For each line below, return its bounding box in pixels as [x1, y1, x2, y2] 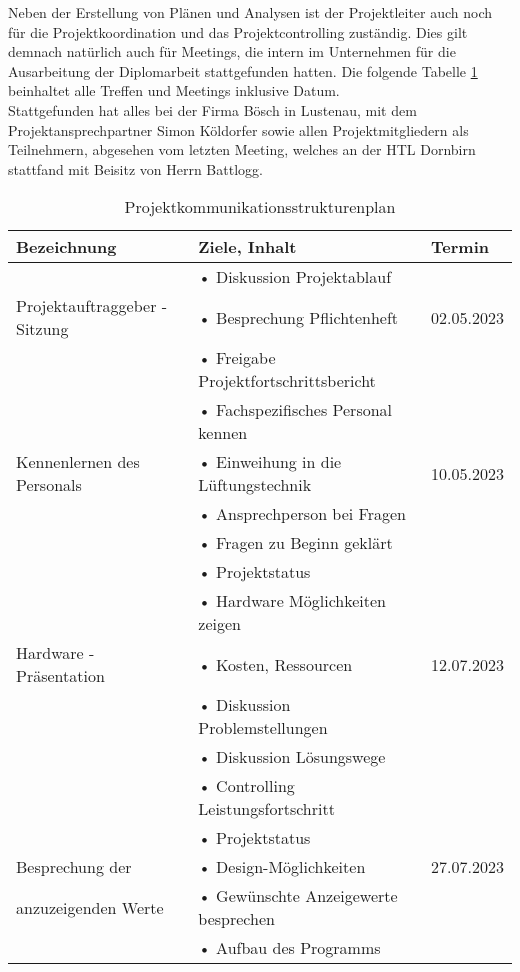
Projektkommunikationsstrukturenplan [124, 195, 396, 219]
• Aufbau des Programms [198, 936, 381, 960]
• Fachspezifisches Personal [198, 398, 393, 422]
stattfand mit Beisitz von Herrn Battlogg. [8, 158, 263, 179]
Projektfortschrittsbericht [198, 369, 376, 393]
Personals [16, 473, 82, 497]
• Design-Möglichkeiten [198, 855, 366, 879]
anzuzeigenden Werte [16, 895, 164, 919]
